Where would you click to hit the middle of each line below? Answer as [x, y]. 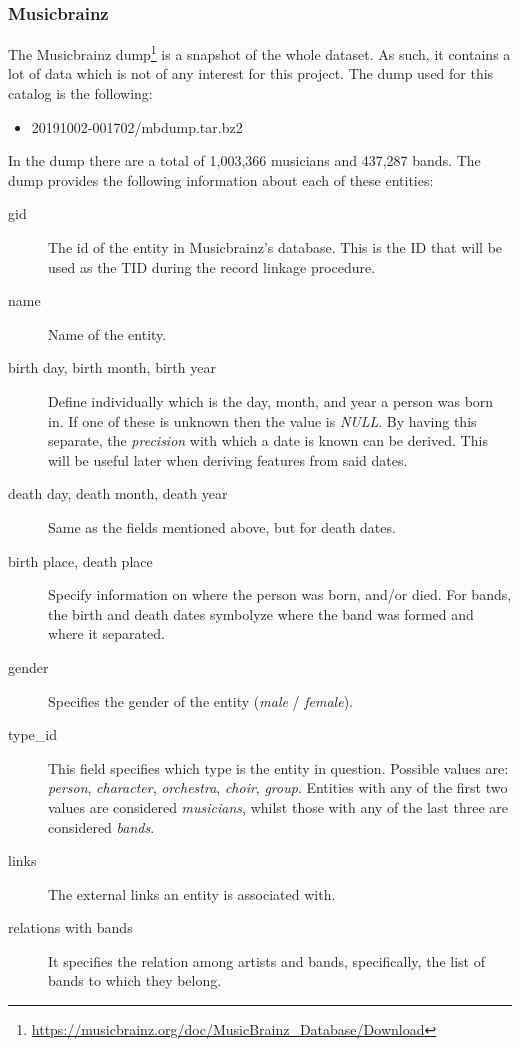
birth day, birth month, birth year [112, 367]
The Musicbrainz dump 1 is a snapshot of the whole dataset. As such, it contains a [259, 52]
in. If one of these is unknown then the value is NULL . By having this [262, 420]
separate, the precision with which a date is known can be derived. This [268, 440]
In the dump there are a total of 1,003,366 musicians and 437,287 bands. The [244, 160]
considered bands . [101, 826]
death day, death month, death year [118, 493]
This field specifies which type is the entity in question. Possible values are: [278, 767]
